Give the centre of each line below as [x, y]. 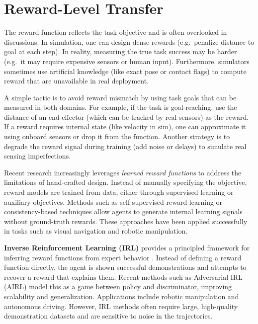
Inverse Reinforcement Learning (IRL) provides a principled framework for [127, 247]
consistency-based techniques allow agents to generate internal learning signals [123, 211]
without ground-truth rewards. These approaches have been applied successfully [126, 221]
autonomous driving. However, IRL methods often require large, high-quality [121, 306]
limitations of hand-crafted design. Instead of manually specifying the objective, [126, 182]
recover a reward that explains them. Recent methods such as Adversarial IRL [123, 277]
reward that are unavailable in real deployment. [77, 81]
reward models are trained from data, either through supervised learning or [119, 192]
